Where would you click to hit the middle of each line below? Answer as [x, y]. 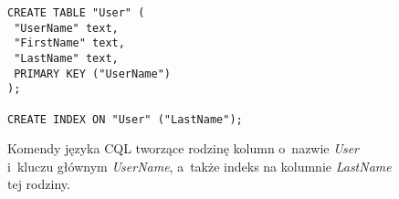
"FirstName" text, [69, 43]
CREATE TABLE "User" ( [76, 13]
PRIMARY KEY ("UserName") [92, 73]
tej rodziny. [39, 184]
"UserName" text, [66, 28]
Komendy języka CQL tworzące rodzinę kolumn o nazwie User [184, 148]
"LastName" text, [66, 58]
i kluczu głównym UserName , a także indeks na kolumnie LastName [199, 166]
